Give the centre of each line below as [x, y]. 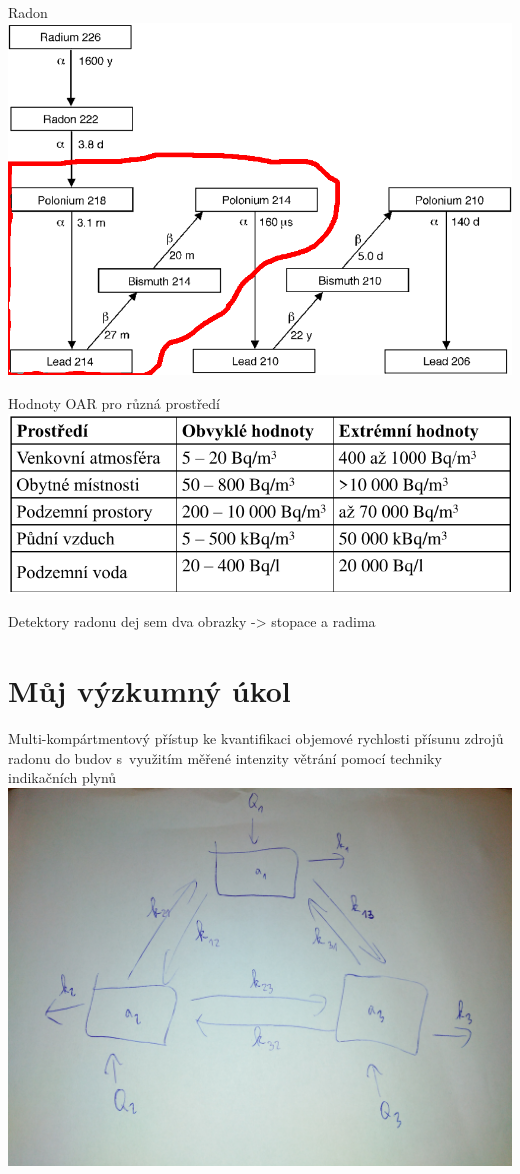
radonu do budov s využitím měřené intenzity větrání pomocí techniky [225, 757]
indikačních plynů [62, 777]
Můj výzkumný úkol [149, 690]
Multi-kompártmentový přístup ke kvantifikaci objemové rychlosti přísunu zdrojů [256, 738]
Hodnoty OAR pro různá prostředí [114, 402]
